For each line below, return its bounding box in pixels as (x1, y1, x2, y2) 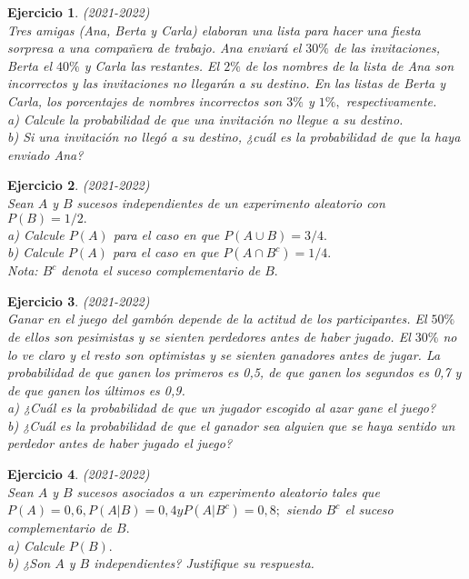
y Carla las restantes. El (84, 55, 220, 75)
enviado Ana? (7, 145, 84, 164)
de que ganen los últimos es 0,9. (7, 380, 185, 399)
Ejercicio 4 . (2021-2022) (7, 464, 150, 484)
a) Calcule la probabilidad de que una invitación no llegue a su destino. (7, 109, 404, 128)
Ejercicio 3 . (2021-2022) (7, 291, 150, 310)
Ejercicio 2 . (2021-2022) (7, 175, 150, 195)
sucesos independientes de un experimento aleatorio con (76, 193, 385, 212)
